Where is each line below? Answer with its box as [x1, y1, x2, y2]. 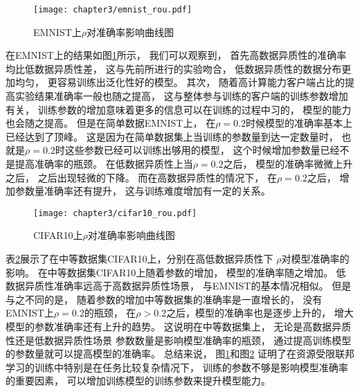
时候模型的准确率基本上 [245, 116, 352, 130]
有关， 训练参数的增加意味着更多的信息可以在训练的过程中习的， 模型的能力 [6, 102, 352, 116]
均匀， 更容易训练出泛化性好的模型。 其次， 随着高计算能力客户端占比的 [15, 75, 345, 89]
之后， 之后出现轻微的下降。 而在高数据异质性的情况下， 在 [6, 170, 277, 184]
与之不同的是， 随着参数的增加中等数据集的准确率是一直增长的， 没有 [6, 292, 323, 306]
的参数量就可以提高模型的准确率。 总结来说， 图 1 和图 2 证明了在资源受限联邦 [6, 346, 354, 361]
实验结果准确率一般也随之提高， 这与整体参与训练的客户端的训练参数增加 [15, 89, 348, 103]
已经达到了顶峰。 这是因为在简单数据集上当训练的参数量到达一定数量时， [6, 129, 339, 143]
